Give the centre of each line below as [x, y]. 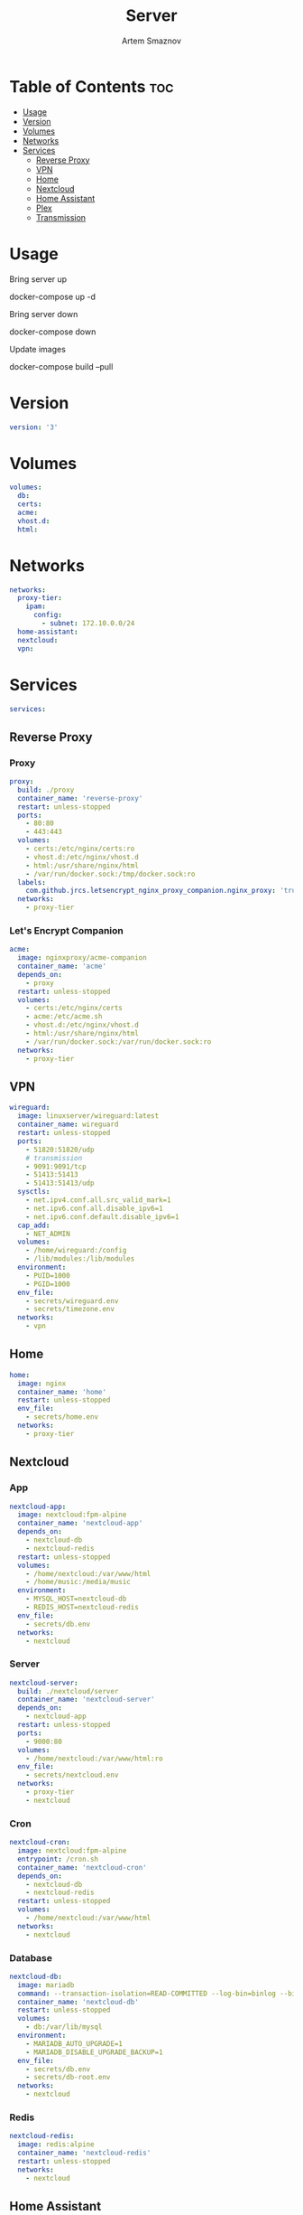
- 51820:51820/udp [60, 1150]
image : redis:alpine [56, 2145]
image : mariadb [46, 1985]
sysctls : [34, 1192]
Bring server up [38, 279]
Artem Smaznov [151, 41]
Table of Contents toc [92, 86]
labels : [32, 882]
